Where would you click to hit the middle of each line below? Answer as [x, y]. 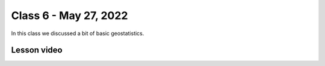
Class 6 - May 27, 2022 [70, 15]
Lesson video [37, 50]
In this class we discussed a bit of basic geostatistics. [78, 33]
